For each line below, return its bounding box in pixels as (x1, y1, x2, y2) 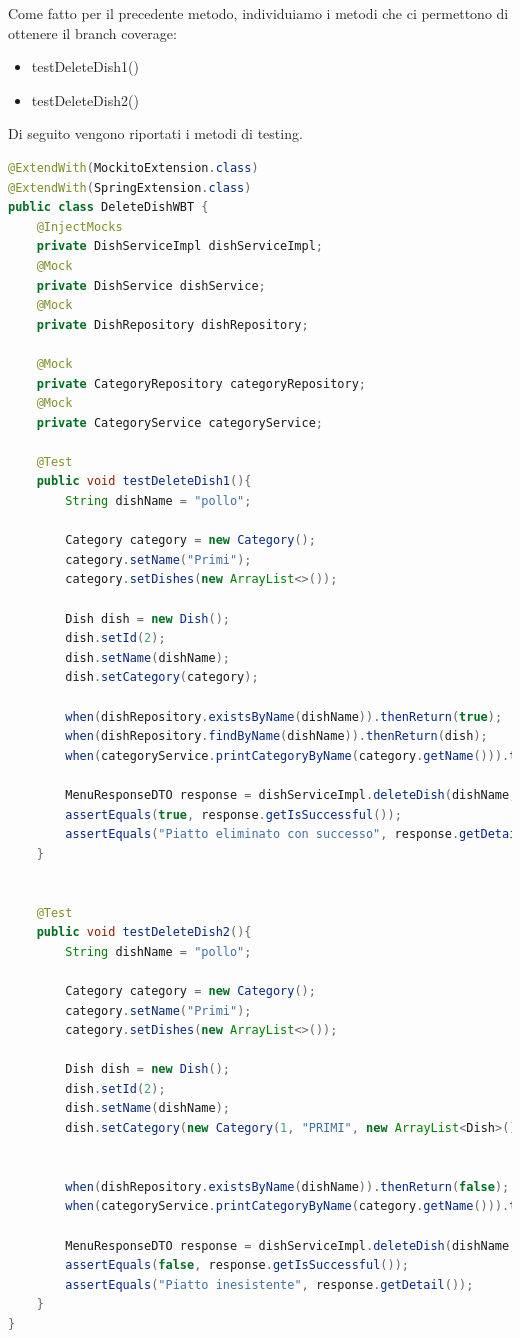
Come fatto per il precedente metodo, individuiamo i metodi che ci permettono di (8, 3, 509, 23)
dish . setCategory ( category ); (65, 670, 259, 685)
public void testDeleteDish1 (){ (36, 474, 252, 489)
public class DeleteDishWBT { (8, 200, 209, 215)
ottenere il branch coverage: (8, 22, 177, 43)
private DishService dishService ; (36, 278, 266, 293)
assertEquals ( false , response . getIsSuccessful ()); (65, 1258, 409, 1273)
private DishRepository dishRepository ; (36, 317, 309, 332)
